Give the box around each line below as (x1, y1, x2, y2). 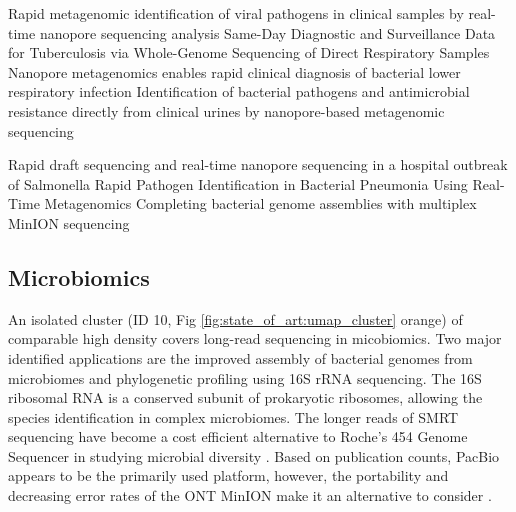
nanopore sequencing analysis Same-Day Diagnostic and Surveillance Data (39, 22, 496, 43)
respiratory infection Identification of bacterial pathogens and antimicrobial (8, 81, 470, 102)
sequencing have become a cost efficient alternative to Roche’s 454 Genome (8, 426, 468, 447)
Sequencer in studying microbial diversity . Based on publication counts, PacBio (8, 445, 500, 466)
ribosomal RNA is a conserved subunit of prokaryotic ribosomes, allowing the (8, 387, 483, 408)
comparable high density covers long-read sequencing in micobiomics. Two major (8, 328, 502, 349)
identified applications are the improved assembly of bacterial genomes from (8, 347, 473, 368)
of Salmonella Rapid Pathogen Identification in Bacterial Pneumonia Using (8, 173, 468, 194)
